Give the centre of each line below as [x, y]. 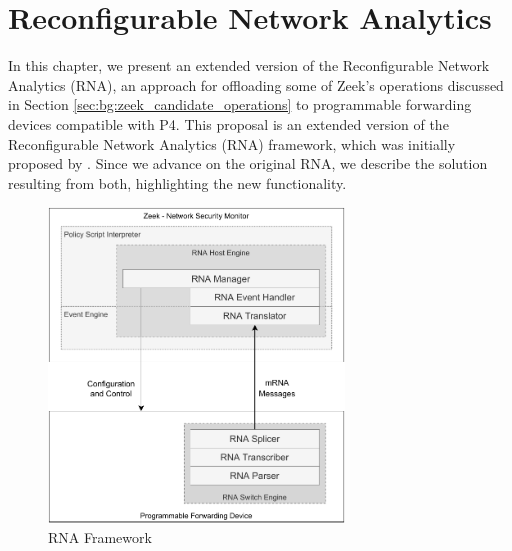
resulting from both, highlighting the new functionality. [177, 182]
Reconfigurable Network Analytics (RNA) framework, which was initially [232, 143]
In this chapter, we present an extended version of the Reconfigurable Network [249, 65]
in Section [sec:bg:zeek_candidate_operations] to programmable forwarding [240, 104]
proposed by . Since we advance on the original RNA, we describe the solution [248, 163]
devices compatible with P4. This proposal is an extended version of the [228, 123]
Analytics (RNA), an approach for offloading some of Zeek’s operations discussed [256, 84]
